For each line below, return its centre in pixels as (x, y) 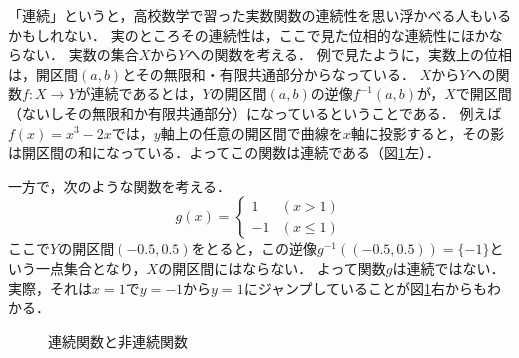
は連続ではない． (448, 267)
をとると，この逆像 (254, 248)
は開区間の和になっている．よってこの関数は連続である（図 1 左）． (224, 152)
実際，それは (50, 287)
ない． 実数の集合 (80, 54)
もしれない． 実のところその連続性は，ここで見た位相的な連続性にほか (255, 34)
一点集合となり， (91, 267)
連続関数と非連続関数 (118, 340)
